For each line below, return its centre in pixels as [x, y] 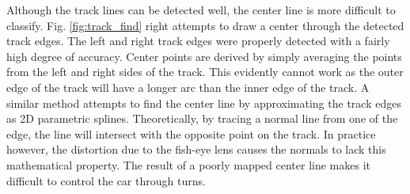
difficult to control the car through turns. [106, 180]
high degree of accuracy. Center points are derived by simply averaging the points [204, 56]
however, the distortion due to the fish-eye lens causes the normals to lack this [196, 149]
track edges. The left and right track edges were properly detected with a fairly [198, 41]
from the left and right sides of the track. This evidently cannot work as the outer [205, 72]
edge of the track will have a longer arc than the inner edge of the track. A [188, 87]
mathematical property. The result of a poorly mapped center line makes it [189, 164]
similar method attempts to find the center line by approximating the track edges [204, 103]
